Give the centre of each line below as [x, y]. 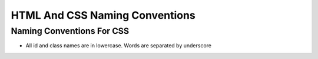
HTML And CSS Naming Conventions [103, 15]
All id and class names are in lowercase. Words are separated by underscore [119, 46]
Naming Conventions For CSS [70, 31]
